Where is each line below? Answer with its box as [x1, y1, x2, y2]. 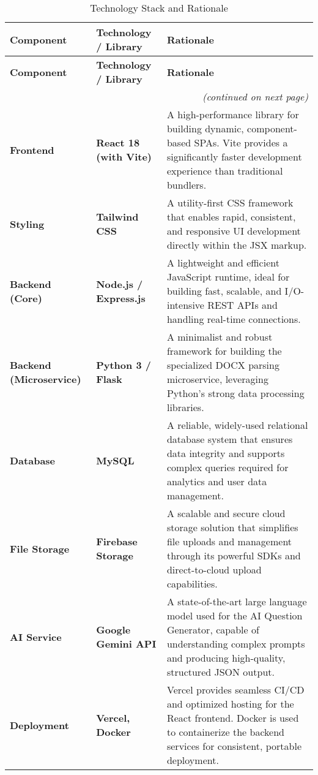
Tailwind [96, 210, 139, 224]
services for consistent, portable [166, 739, 301, 753]
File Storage [10, 541, 70, 556]
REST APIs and [207, 298, 278, 312]
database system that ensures [166, 432, 293, 446]
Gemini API [96, 637, 157, 651]
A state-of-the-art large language [166, 594, 307, 608]
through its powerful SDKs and [166, 548, 301, 562]
